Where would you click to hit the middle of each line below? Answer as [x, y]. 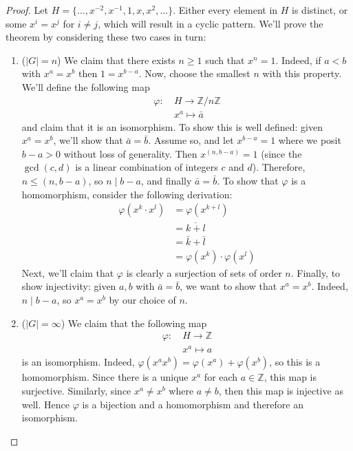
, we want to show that [228, 286]
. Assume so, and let [191, 140]
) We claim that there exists [116, 60]
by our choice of [142, 300]
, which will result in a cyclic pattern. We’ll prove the [211, 23]
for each [221, 377]
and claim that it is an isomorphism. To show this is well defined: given [172, 126]
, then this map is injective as [281, 390]
